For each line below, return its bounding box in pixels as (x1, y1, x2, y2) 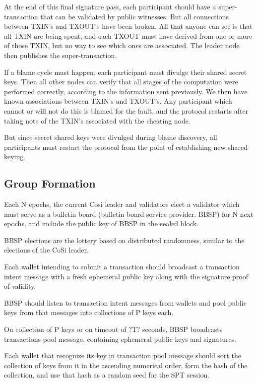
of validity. (4, 281, 36, 291)
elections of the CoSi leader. (4, 245, 89, 255)
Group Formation (4, 176, 96, 191)
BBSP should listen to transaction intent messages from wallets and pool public (4, 297, 247, 308)
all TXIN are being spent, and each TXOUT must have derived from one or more (4, 30, 253, 41)
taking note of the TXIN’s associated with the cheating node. (4, 115, 191, 126)
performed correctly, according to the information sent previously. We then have (4, 86, 248, 96)
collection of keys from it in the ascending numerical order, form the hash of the (4, 360, 248, 370)
